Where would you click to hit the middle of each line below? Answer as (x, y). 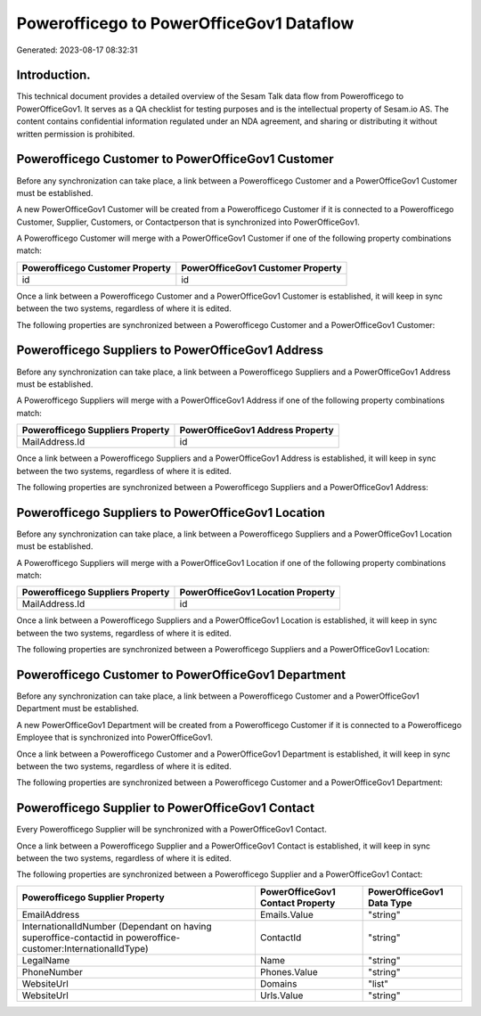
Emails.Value (286, 914)
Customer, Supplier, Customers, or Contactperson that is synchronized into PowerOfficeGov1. (188, 222)
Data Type (390, 903)
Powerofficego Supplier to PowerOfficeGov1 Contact (166, 808)
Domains (278, 983)
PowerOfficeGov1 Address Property (257, 430)
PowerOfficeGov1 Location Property (257, 593)
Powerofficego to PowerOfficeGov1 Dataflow (185, 23)
